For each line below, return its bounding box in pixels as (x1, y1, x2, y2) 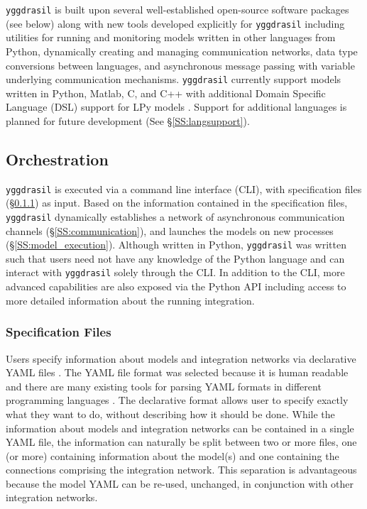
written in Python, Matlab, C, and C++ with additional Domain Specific (6, 85, 326, 100)
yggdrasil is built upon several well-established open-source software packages (6, 2, 349, 16)
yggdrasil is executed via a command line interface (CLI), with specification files (6, 181, 362, 196)
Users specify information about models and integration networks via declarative (6, 351, 356, 366)
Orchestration (6, 148, 109, 170)
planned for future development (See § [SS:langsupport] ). (6, 113, 250, 128)
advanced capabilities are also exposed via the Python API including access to (6, 279, 346, 294)
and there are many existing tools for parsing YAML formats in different (6, 378, 322, 393)
